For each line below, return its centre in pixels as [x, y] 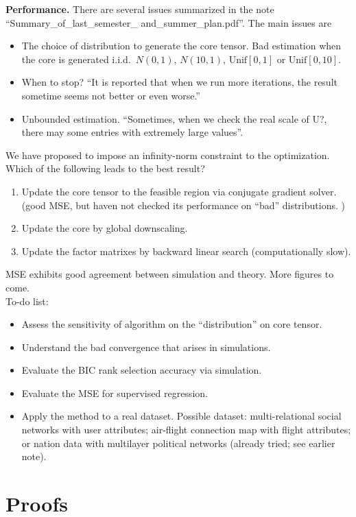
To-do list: [27, 301]
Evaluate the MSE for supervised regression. [115, 393]
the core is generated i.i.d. [76, 59]
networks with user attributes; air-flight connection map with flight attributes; [186, 430]
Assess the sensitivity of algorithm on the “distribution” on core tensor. [172, 324]
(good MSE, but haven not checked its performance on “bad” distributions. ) [183, 205]
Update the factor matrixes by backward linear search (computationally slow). [186, 251]
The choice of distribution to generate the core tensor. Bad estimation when [181, 46]
